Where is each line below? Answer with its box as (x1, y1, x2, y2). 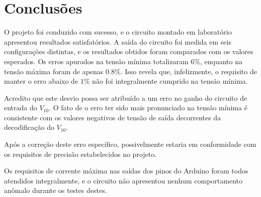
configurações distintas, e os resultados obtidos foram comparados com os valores (4, 46, 253, 57)
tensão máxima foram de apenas (4, 66, 104, 76)
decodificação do (4, 122, 54, 132)
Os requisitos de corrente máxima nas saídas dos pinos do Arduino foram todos (4, 165, 248, 176)
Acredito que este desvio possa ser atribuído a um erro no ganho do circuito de (4, 92, 247, 103)
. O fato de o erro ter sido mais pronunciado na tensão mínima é (49, 102, 247, 113)
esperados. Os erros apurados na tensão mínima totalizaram (4, 56, 189, 66)
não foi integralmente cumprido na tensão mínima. (92, 76, 248, 86)
